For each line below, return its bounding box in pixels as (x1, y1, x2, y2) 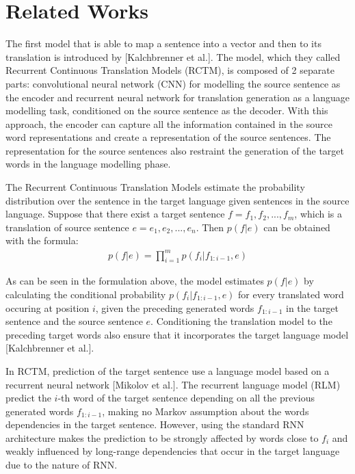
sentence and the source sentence (5, 314, 143, 328)
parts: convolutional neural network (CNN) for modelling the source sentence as (5, 76, 341, 90)
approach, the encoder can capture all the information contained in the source (5, 116, 332, 131)
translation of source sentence (5, 220, 129, 234)
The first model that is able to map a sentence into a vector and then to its (5, 36, 321, 51)
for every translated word (238, 287, 344, 301)
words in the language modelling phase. (5, 157, 171, 171)
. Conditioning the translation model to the (150, 314, 332, 328)
